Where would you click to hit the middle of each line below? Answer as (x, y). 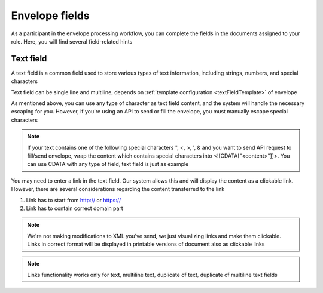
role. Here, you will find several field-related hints (72, 41)
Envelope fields (50, 16)
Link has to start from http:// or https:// (74, 200)
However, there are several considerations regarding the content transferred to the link (118, 189)
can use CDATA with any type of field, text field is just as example (108, 164)
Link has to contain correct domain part (75, 208)
